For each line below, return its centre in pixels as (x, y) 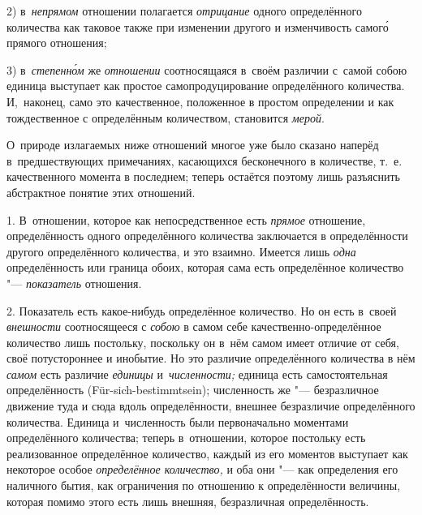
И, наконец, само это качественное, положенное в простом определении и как (200, 101)
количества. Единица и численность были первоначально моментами (178, 421)
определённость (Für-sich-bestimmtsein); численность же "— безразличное (193, 390)
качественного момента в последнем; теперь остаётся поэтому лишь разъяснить (203, 176)
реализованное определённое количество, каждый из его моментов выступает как (207, 453)
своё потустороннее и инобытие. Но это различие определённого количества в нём (211, 358)
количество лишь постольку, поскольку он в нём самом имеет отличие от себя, (203, 342)
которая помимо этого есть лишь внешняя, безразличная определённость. (188, 501)
